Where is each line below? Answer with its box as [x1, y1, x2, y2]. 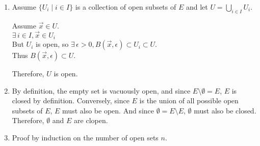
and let [186, 2, 208, 12]
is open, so [36, 39, 69, 49]
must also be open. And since [62, 105, 154, 115]
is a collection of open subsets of [75, 2, 176, 12]
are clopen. [74, 115, 108, 126]
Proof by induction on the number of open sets [12, 132, 159, 143]
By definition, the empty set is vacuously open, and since [12, 85, 191, 96]
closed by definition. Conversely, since [12, 95, 129, 106]
